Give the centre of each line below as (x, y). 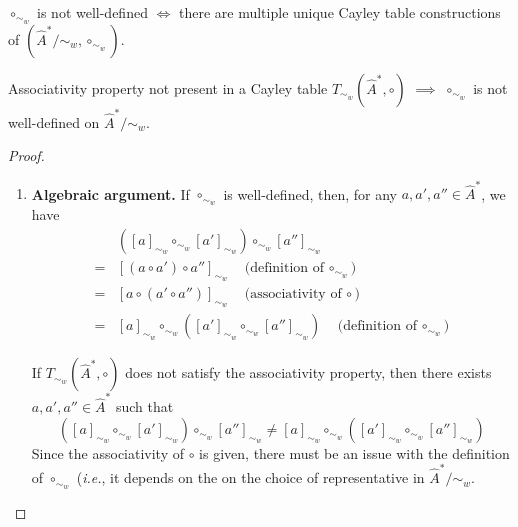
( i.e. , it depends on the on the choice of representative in (250, 477)
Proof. (26, 155)
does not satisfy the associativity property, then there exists (308, 372)
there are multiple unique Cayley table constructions (339, 12)
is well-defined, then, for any (310, 193)
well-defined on (54, 121)
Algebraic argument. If (110, 193)
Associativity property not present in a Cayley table (168, 87)
